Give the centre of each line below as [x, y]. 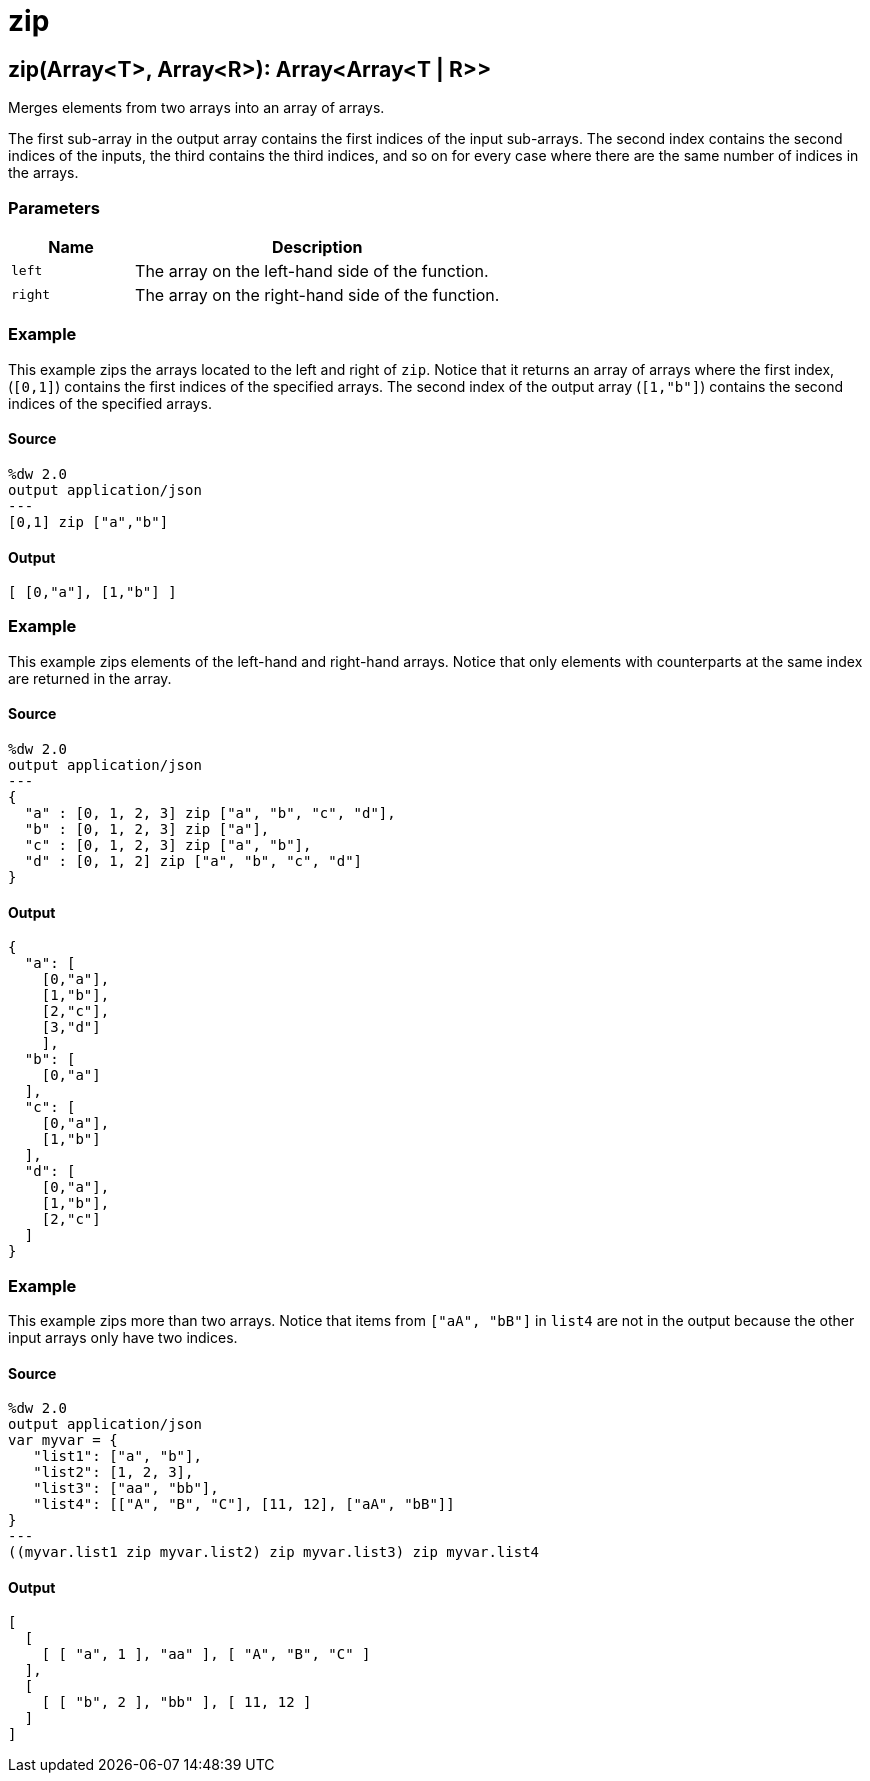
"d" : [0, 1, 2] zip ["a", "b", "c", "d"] [193, 861]
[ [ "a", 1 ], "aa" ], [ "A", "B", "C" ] [206, 1654]
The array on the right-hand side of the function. [317, 294]
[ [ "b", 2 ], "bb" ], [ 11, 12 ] [176, 1702]
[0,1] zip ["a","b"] [88, 521]
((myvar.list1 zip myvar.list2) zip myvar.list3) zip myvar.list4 [274, 1552]
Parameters [54, 207]
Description [317, 246]
